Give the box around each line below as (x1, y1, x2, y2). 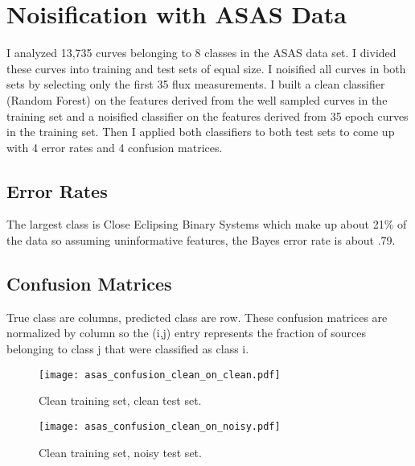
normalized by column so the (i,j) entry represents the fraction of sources (6, 324, 367, 341)
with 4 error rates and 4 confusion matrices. (6, 138, 223, 155)
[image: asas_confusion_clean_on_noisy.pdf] (39, 420, 281, 432)
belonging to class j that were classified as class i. (6, 340, 249, 357)
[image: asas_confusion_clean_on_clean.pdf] (39, 369, 281, 381)
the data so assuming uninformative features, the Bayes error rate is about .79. (6, 232, 396, 249)
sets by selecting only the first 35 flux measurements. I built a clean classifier (6, 76, 385, 93)
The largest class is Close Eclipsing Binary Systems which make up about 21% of (6, 216, 407, 233)
